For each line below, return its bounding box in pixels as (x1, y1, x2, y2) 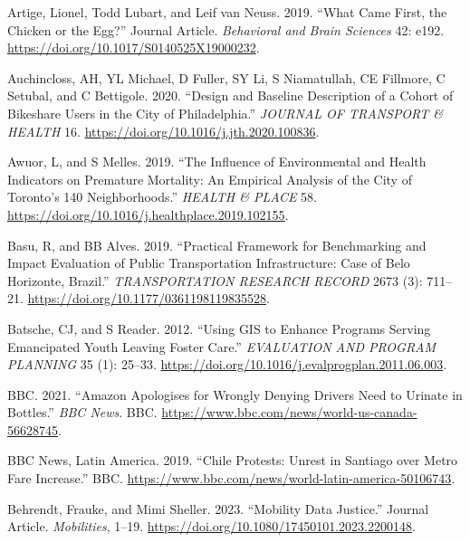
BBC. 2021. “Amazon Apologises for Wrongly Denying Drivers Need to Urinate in (7, 385, 463, 404)
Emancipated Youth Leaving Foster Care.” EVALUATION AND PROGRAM (7, 337, 436, 356)
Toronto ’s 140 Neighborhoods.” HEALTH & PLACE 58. (7, 187, 318, 206)
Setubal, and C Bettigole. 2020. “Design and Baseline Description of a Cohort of (7, 86, 454, 105)
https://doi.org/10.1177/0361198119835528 (27, 289, 266, 308)
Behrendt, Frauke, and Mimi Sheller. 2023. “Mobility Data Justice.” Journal (7, 499, 429, 518)
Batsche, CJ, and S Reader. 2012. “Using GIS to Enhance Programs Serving (7, 319, 431, 338)
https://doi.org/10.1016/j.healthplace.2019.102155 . (7, 204, 289, 223)
